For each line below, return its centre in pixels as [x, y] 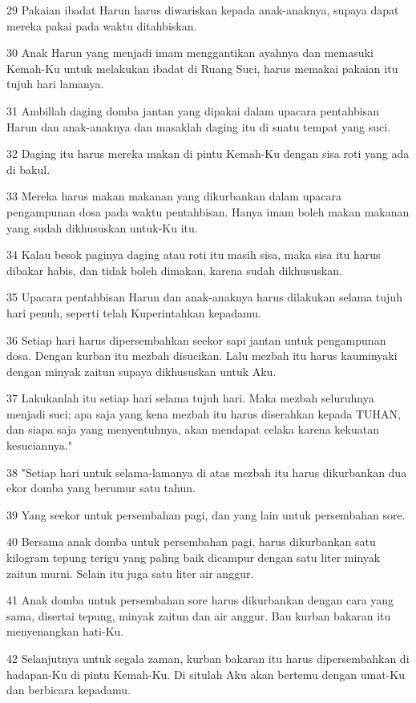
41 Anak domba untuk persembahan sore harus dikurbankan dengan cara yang [200, 600]
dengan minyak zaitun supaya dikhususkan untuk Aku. [141, 371]
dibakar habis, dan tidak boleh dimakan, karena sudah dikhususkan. [174, 270]
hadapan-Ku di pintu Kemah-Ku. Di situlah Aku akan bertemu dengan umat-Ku [206, 674]
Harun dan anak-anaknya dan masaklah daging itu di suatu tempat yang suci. [199, 126]
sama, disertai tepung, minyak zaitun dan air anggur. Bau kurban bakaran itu [199, 615]
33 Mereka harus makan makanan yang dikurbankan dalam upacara [174, 196]
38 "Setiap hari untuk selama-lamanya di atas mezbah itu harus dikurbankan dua [207, 472]
